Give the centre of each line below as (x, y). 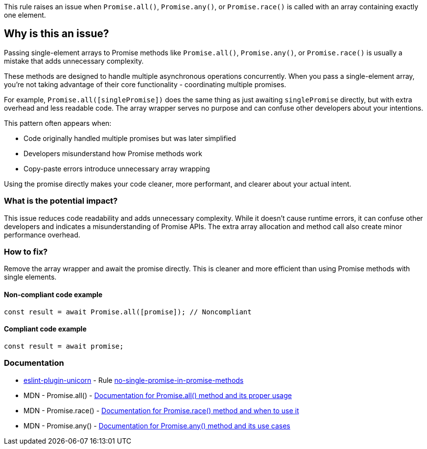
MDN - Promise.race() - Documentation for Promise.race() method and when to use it (161, 410)
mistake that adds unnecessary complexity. (74, 61)
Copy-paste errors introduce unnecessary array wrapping (117, 168)
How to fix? (26, 251)
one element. (25, 15)
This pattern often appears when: (58, 123)
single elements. (30, 277)
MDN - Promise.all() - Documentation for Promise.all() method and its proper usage (158, 395)
